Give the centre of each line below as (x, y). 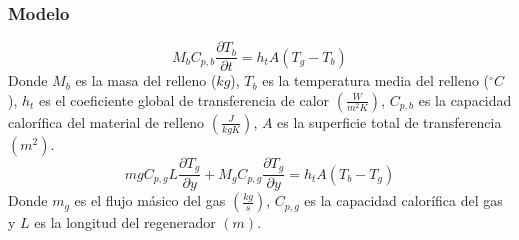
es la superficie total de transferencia (389, 121)
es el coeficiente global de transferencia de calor (184, 99)
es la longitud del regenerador (125, 222)
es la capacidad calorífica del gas (403, 200)
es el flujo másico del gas (150, 200)
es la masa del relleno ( (146, 80)
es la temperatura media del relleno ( (376, 80)
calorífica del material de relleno (106, 121)
